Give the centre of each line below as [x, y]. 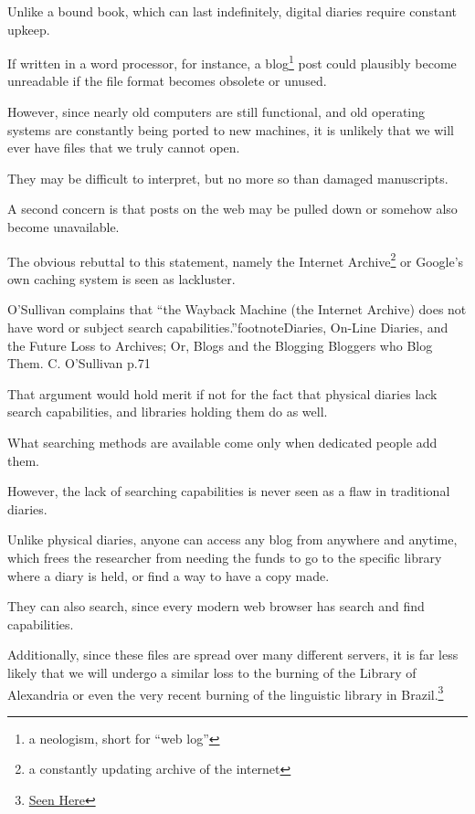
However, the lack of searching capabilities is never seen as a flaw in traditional [229, 491]
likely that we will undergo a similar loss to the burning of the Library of [212, 672]
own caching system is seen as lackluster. [121, 278]
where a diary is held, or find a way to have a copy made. [169, 575]
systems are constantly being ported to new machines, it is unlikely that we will [231, 129]
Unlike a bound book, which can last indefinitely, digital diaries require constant [232, 11]
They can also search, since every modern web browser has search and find [216, 606]
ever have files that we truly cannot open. [124, 148]
